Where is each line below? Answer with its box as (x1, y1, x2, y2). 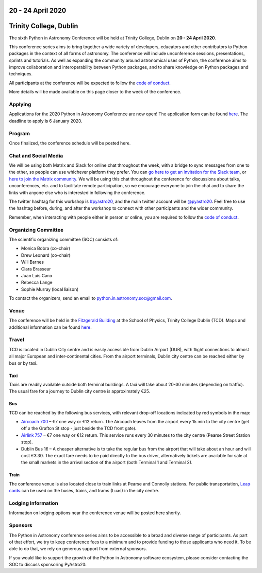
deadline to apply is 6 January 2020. (9, 118, 82, 124)
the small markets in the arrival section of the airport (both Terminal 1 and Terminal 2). (21, 460, 193, 466)
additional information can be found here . (9, 324, 92, 330)
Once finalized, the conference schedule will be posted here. (9, 140, 131, 146)
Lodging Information (9, 500, 58, 506)
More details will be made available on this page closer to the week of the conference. (9, 89, 181, 95)
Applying (9, 101, 32, 108)
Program (9, 130, 30, 137)
